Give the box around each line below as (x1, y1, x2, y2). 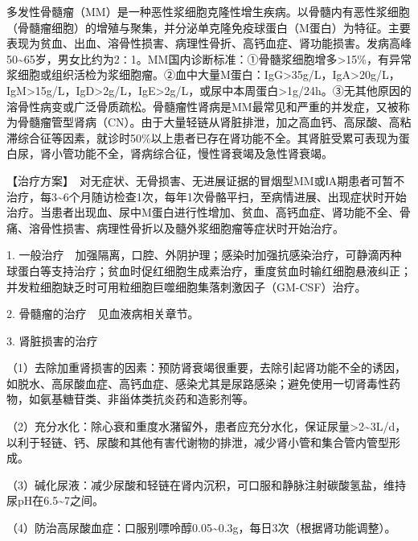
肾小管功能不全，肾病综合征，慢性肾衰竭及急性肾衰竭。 (39, 145, 333, 162)
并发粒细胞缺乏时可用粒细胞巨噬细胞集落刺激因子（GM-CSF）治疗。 (6, 278, 367, 295)
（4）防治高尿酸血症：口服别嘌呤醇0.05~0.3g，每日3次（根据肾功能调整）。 (6, 519, 396, 536)
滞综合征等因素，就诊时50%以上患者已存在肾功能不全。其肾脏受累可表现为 (6, 129, 399, 146)
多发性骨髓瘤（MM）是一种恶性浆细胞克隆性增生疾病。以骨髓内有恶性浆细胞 (6, 3, 410, 19)
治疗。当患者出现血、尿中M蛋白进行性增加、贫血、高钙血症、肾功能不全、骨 (6, 204, 411, 221)
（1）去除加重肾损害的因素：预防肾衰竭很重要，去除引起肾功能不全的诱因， (6, 359, 406, 376)
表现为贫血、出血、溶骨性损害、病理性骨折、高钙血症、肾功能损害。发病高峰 (6, 35, 412, 52)
